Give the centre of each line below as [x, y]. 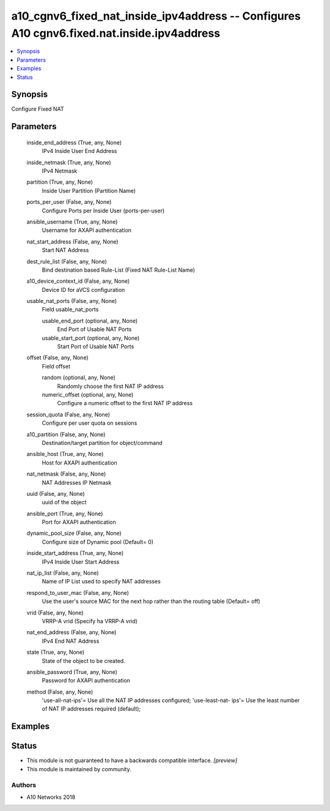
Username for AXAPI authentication [86, 230]
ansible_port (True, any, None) [65, 514]
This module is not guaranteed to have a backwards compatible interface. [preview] [132, 761]
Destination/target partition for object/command [102, 443]
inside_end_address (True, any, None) [74, 142]
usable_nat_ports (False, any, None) [72, 301]
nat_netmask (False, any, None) [66, 474]
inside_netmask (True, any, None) [69, 162]
